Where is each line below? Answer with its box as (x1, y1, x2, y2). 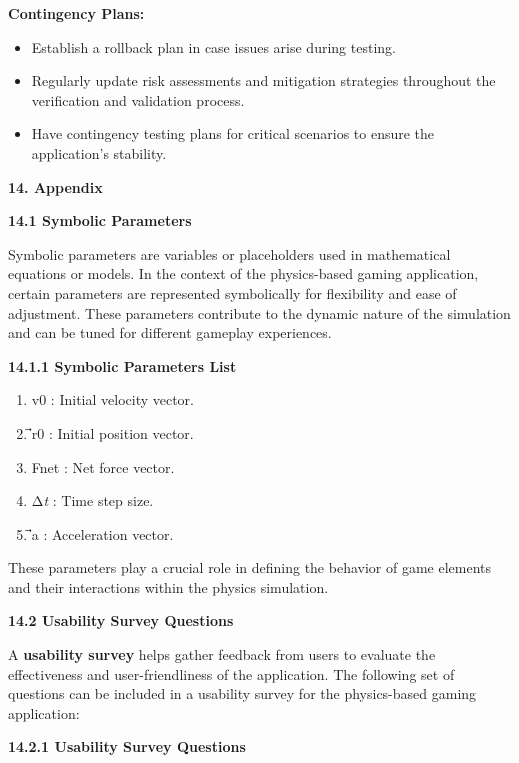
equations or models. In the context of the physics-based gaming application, (8, 263, 479, 284)
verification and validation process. (31, 89, 245, 110)
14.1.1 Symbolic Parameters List (8, 355, 237, 376)
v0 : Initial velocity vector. (31, 389, 195, 410)
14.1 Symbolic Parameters (8, 210, 192, 231)
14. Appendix (8, 176, 103, 197)
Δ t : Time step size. (31, 490, 154, 511)
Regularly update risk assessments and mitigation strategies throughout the (31, 70, 496, 91)
